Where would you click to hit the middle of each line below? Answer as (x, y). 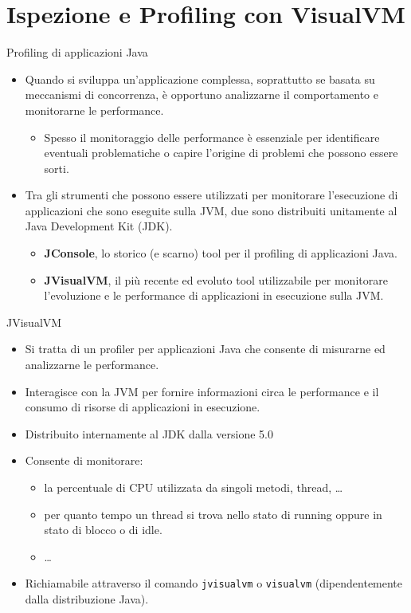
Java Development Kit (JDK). (99, 226)
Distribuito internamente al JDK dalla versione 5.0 (149, 433)
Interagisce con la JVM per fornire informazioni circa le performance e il (202, 391)
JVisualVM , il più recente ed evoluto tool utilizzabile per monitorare (216, 279)
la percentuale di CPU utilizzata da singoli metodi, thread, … (194, 487)
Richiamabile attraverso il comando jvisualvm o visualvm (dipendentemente (214, 583)
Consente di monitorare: (84, 460)
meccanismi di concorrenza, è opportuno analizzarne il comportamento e (202, 94)
